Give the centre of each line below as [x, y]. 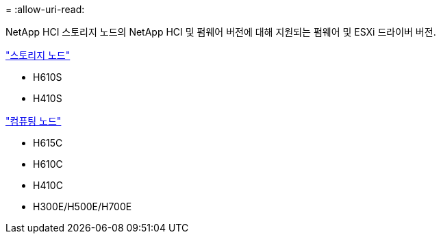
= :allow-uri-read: [45, 9]
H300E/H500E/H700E [83, 206]
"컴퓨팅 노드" [34, 121]
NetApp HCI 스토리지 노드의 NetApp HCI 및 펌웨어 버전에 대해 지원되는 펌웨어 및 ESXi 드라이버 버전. [221, 32]
